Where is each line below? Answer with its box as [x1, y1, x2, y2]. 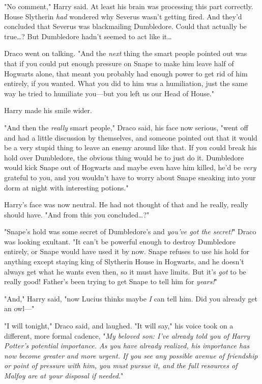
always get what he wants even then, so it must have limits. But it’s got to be [4, 266, 246, 277]
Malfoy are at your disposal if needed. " [4, 370, 124, 380]
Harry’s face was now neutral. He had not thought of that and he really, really [4, 199, 248, 210]
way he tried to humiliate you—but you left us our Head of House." [4, 88, 215, 98]
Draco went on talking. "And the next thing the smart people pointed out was [4, 48, 247, 59]
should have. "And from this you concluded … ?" [4, 209, 150, 220]
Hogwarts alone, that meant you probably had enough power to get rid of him [4, 68, 248, 78]
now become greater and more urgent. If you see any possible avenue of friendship [4, 350, 258, 361]
